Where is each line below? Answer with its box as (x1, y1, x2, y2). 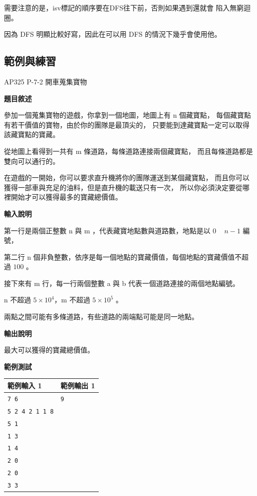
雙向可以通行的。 (4, 155, 60, 166)
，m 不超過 (54, 294, 90, 305)
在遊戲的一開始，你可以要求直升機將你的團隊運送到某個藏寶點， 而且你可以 (4, 172, 250, 183)
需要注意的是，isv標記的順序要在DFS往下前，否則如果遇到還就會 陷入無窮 (4, 2, 244, 12)
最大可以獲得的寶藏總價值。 (4, 345, 94, 355)
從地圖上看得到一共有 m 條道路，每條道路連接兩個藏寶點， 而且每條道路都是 (4, 145, 253, 156)
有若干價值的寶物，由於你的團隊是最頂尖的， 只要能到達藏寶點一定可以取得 (4, 119, 250, 130)
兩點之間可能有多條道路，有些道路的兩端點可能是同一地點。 (4, 311, 198, 322)
